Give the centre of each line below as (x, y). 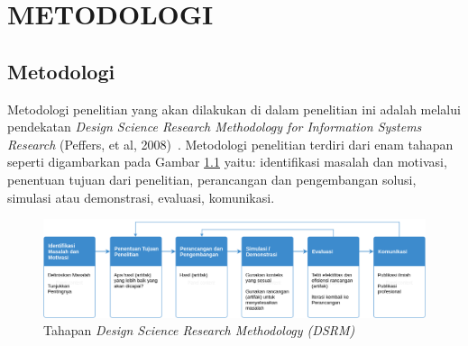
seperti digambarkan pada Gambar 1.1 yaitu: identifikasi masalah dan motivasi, (227, 162)
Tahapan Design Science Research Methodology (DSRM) (199, 330)
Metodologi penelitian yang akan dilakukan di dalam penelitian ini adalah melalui (234, 109)
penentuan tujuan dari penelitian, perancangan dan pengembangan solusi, (212, 179)
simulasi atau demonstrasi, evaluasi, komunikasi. (141, 197)
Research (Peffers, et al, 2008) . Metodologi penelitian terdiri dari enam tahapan (230, 144)
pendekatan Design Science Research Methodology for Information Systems (215, 127)
